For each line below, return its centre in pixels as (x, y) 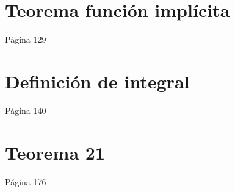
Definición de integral (97, 81)
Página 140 (26, 110)
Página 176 (26, 181)
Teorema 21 (55, 152)
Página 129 (26, 39)
